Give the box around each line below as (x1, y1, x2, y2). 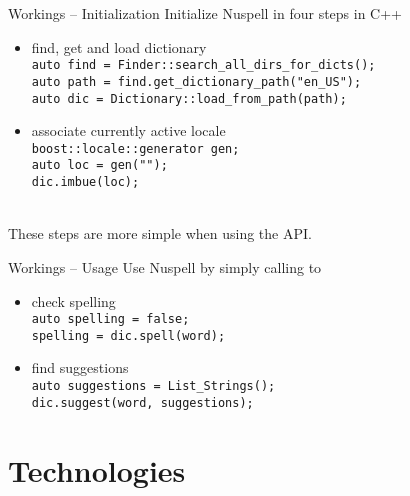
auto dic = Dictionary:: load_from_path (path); (31, 91, 347, 106)
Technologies (8, 449, 186, 490)
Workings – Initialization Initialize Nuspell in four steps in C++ (8, 3, 402, 23)
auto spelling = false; (31, 312, 190, 327)
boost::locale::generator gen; (31, 141, 240, 156)
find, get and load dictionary (31, 36, 207, 57)
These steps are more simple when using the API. (8, 223, 312, 244)
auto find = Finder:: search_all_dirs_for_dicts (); (31, 58, 376, 73)
